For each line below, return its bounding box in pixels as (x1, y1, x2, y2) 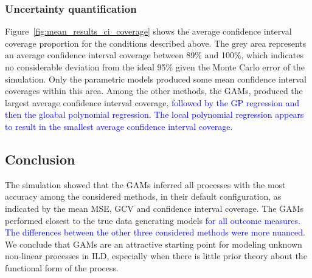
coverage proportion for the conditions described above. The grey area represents (5, 36, 307, 49)
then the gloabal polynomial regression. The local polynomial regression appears (5, 108, 304, 121)
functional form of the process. (5, 261, 119, 274)
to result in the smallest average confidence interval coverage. (5, 120, 233, 132)
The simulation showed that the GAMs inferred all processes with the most (5, 178, 286, 191)
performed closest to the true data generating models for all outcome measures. (5, 214, 300, 226)
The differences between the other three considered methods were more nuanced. (5, 226, 305, 239)
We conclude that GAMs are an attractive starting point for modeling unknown (5, 237, 302, 250)
